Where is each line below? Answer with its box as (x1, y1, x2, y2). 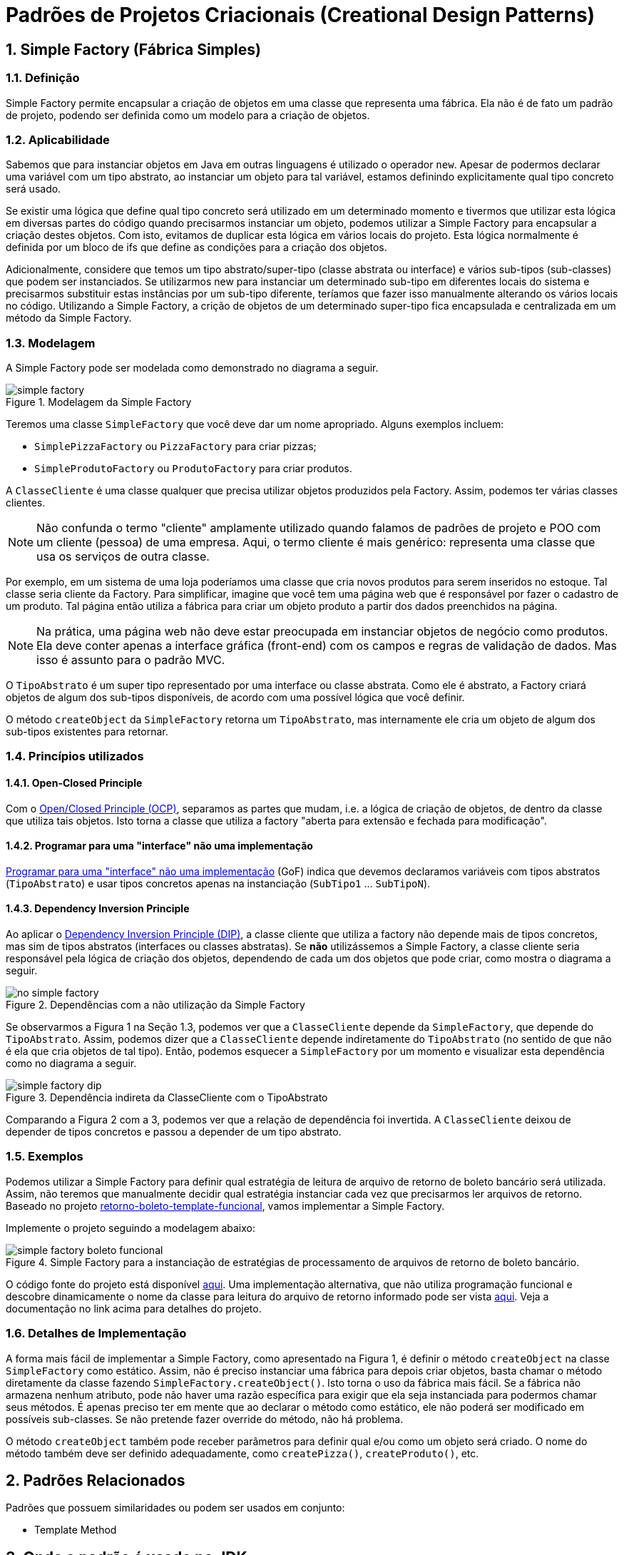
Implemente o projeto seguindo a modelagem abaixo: (6, 1221, 256, 1234)
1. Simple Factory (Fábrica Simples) (6, 40, 261, 58)
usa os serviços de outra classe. (36, 549, 210, 564)
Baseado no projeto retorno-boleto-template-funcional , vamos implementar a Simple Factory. (6, 1199, 445, 1212)
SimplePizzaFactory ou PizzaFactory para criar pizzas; (34, 440, 317, 453)
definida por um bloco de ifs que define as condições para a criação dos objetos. (6, 241, 387, 254)
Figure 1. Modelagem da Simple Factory (6, 396, 192, 409)
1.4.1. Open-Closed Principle (6, 777, 143, 790)
